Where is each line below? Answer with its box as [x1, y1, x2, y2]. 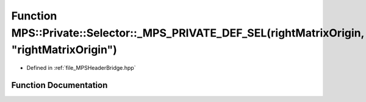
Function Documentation [11, 80, 108, 90]
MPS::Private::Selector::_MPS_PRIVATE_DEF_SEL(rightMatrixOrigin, [11, 26, 364, 39]
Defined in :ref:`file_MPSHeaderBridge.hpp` [26, 64, 136, 72]
